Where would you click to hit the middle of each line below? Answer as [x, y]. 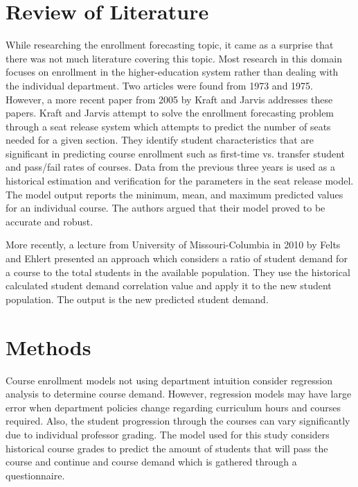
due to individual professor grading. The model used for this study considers [168, 434]
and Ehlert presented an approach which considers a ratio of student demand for [177, 258]
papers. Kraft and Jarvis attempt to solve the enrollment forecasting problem [170, 113]
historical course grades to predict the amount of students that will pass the [167, 448]
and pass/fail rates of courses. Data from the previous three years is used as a [170, 167]
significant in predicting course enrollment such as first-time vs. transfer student [176, 153]
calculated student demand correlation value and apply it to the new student [169, 285]
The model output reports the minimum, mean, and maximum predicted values [174, 194]
